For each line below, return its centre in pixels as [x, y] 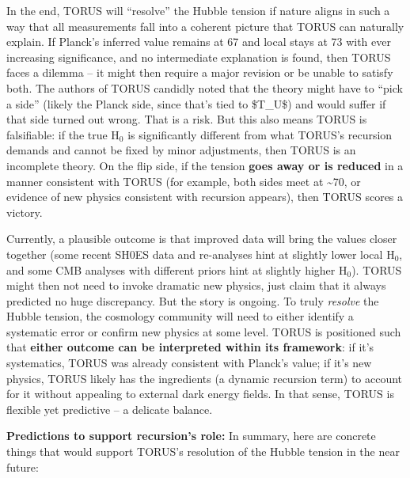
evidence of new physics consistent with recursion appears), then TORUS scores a [205, 197]
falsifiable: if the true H [63, 134]
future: [23, 467]
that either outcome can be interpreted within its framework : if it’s [190, 347]
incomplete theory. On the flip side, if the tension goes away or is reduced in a [205, 165]
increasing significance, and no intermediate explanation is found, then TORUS [199, 57]
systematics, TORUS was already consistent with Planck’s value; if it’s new [189, 363]
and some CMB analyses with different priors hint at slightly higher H [177, 269]
